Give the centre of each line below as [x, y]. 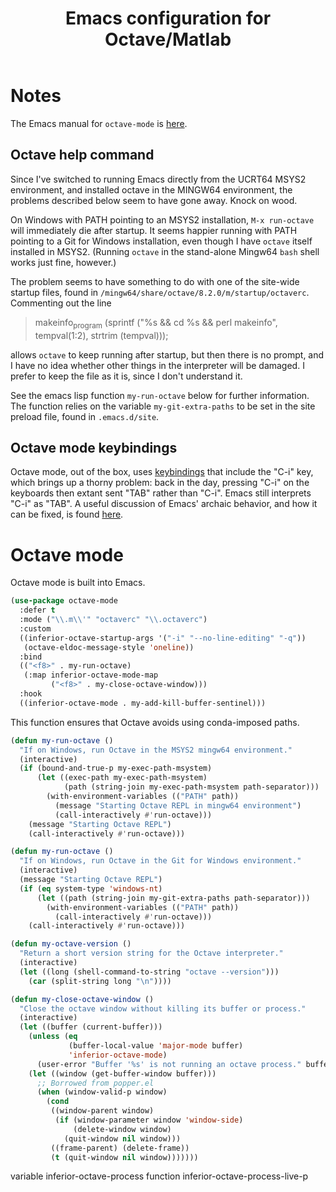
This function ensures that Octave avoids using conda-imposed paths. [155, 722]
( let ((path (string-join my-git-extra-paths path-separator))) [173, 898]
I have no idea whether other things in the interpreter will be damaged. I [157, 365]
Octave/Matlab [168, 39]
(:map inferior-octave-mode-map [91, 675]
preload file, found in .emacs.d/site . [85, 416]
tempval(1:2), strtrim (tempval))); [101, 335]
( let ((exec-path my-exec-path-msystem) [122, 778]
